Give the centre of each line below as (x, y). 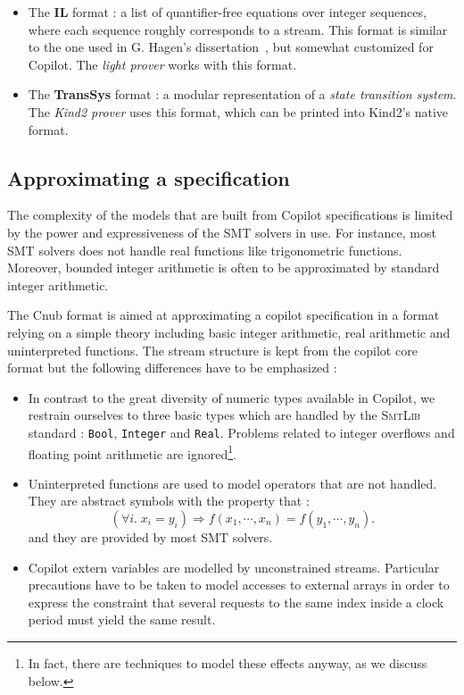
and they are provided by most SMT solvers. (150, 536)
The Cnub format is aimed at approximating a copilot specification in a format (224, 315)
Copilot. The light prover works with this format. (162, 64)
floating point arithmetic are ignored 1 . (132, 452)
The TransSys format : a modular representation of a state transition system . (242, 94)
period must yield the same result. (122, 620)
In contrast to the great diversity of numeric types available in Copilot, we (232, 397)
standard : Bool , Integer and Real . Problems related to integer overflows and (241, 432)
